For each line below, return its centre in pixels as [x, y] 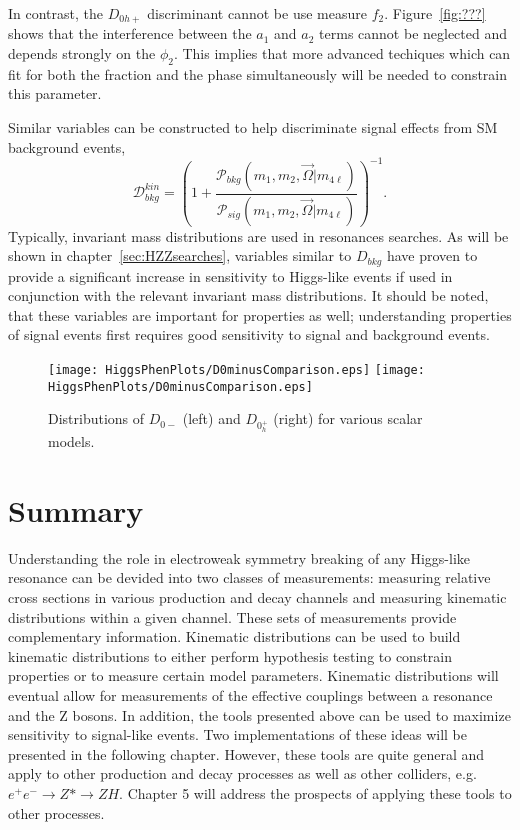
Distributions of [96, 418]
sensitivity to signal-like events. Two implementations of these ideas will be [237, 734]
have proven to [432, 255]
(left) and [211, 418]
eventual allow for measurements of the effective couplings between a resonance [250, 695]
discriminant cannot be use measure [257, 13]
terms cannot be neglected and [413, 33]
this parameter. [55, 93]
